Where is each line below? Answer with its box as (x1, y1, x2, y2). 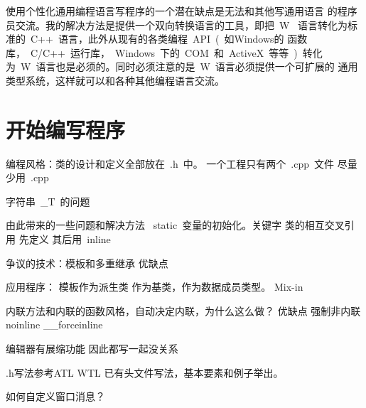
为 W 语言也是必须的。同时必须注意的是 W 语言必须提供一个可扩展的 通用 (6, 59, 358, 74)
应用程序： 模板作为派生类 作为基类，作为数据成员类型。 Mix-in (6, 279, 303, 294)
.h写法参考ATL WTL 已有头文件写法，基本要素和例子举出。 (6, 365, 284, 380)
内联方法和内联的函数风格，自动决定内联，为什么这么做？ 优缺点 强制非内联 (6, 303, 361, 318)
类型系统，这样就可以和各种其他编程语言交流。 (6, 73, 225, 87)
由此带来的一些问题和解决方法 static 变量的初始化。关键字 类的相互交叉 (6, 218, 345, 232)
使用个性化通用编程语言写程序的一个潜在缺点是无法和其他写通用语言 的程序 (6, 4, 357, 18)
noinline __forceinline (6, 317, 103, 332)
